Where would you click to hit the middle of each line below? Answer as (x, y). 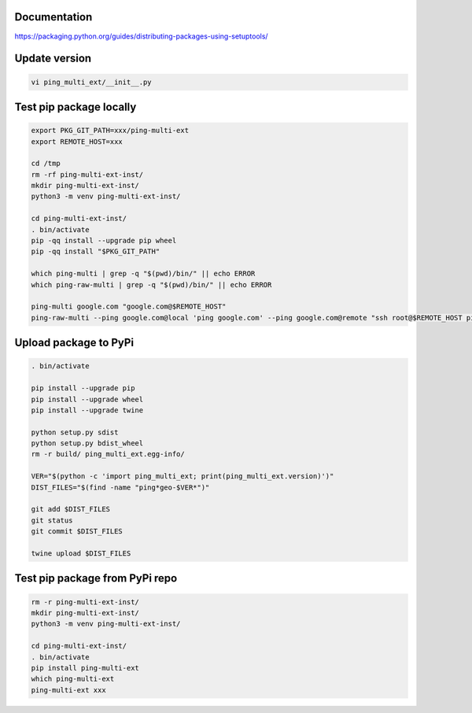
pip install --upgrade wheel (87, 399)
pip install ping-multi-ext (85, 668)
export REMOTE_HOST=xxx (77, 141)
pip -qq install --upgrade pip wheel (104, 241)
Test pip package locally (76, 107)
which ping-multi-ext (73, 679)
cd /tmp (46, 164)
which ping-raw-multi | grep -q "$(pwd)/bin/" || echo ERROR (151, 284)
